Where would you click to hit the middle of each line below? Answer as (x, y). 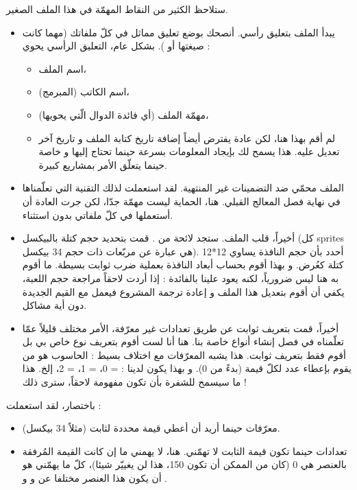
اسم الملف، (63, 68)
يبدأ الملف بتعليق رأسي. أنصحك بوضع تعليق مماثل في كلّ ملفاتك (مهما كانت (178, 32)
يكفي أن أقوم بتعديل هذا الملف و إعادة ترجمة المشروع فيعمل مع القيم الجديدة (183, 291)
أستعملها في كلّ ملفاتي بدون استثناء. (98, 214)
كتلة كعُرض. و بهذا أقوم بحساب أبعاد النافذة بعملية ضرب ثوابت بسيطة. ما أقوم (183, 265)
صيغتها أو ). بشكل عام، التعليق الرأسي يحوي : (116, 46)
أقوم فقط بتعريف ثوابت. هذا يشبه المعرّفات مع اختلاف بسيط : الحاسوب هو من (184, 354)
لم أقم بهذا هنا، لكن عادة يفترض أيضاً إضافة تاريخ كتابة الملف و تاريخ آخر (187, 138)
